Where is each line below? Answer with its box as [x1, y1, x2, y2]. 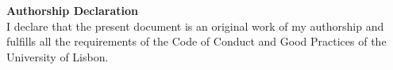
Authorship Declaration [6, 2, 138, 18]
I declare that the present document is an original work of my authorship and [6, 17, 384, 34]
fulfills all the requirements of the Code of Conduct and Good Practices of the [6, 33, 387, 50]
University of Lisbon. [6, 48, 109, 64]
